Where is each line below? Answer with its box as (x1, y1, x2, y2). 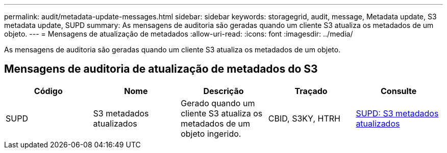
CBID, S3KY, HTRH (268, 113, 340, 124)
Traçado (294, 85, 328, 96)
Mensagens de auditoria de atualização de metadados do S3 (4, 63, 318, 76)
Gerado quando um (181, 98, 255, 108)
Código (34, 85, 63, 96)
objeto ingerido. (181, 128, 241, 139)
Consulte (381, 85, 417, 96)
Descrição (203, 85, 244, 96)
